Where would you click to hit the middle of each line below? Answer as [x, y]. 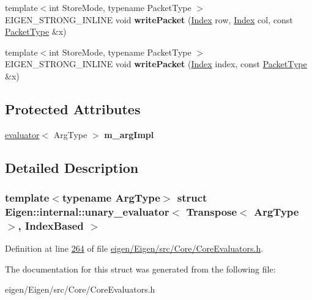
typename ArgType [111, 198]
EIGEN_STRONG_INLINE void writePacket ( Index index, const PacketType [156, 64]
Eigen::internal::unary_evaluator [87, 211]
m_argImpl [129, 134]
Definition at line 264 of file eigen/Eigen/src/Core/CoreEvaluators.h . [134, 248]
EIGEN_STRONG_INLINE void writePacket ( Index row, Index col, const [149, 19]
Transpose [212, 211]
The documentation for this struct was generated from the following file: [140, 269]
